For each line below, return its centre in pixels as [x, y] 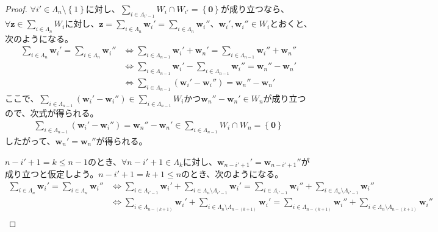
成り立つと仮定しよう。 [52, 174]
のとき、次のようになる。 [232, 174]
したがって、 [30, 140]
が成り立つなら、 [255, 9]
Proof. [16, 9]
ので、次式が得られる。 [52, 113]
